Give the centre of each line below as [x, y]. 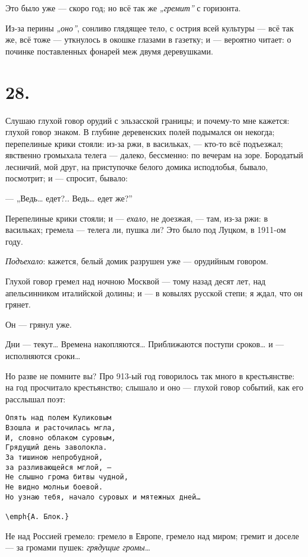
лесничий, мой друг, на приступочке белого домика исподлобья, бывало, [137, 166]
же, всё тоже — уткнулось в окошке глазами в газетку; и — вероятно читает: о [148, 39]
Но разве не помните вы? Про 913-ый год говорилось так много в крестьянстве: [150, 375]
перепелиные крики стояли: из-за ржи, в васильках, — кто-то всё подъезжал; [144, 143]
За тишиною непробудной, [54, 457]
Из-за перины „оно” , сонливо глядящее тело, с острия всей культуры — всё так [150, 28]
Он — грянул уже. [39, 324]
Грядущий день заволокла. [56, 448]
